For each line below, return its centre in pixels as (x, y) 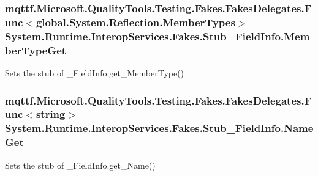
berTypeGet (36, 50)
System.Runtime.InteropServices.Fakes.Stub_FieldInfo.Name (159, 128)
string (51, 114)
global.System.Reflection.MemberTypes (135, 22)
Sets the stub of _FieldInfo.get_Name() (80, 165)
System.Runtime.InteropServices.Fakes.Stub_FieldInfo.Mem (157, 36)
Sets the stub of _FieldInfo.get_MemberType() (95, 72)
